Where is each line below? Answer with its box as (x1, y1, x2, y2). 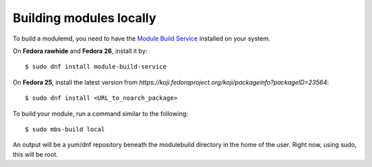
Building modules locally (12, 10, 156, 25)
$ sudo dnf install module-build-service (25, 63, 167, 71)
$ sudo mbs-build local (25, 125, 105, 133)
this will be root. (12, 150, 59, 158)
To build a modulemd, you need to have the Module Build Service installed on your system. (12, 34, 271, 43)
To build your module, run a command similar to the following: (12, 109, 189, 118)
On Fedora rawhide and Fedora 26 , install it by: (12, 47, 148, 55)
